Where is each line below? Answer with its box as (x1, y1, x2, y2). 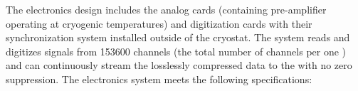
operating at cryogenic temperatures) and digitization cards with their (6, 16, 312, 31)
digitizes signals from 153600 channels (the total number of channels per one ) (6, 43, 347, 58)
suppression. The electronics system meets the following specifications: (6, 71, 312, 86)
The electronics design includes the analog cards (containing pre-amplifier (6, 2, 327, 16)
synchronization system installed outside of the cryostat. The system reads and (6, 30, 350, 45)
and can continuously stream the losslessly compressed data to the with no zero (6, 58, 352, 73)
